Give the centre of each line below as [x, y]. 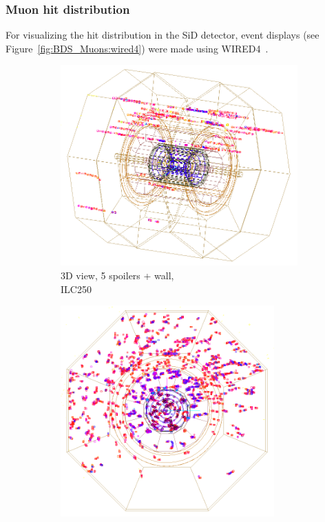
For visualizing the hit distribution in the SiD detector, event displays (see [162, 35]
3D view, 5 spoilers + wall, [117, 275]
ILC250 [76, 289]
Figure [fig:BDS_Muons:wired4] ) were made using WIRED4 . [137, 48]
